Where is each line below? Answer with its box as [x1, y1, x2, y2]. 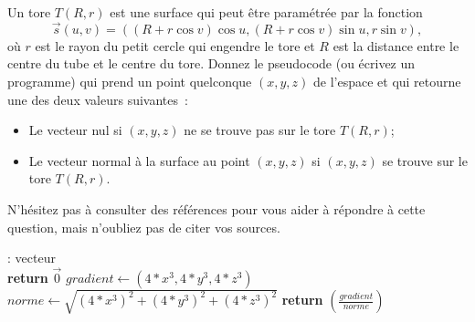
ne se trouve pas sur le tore [184, 120, 336, 140]
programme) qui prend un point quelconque [7, 72, 252, 90]
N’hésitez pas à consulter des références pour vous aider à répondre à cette [7, 199, 426, 218]
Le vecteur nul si [28, 120, 122, 140]
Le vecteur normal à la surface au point [28, 151, 250, 170]
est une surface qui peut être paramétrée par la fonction [110, 3, 423, 21]
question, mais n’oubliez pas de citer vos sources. [7, 217, 280, 236]
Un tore [7, 3, 51, 21]
